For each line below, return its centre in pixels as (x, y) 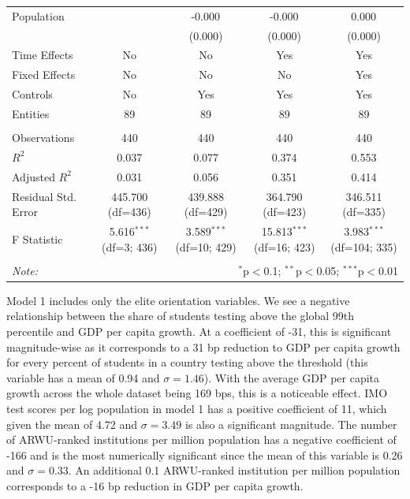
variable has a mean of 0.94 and (83, 377)
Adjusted (34, 176)
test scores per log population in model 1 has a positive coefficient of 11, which (197, 408)
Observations (43, 138)
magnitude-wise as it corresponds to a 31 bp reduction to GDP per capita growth (203, 346)
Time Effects (43, 55)
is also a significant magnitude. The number (291, 424)
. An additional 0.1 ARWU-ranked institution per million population (234, 470)
